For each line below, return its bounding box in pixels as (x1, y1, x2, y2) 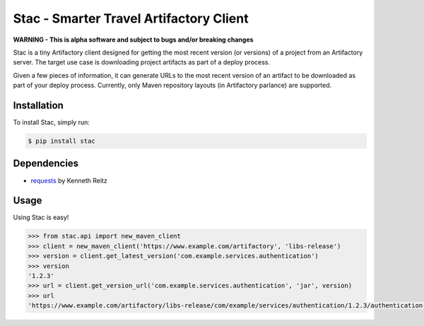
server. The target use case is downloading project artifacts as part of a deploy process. (13, 58, 271, 66)
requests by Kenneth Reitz (30, 176, 107, 185)
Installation (13, 99, 64, 111)
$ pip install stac (28, 137, 95, 145)
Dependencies (13, 158, 79, 170)
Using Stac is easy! (13, 213, 69, 222)
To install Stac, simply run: (13, 118, 90, 127)
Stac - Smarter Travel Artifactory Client (13, 11, 249, 26)
